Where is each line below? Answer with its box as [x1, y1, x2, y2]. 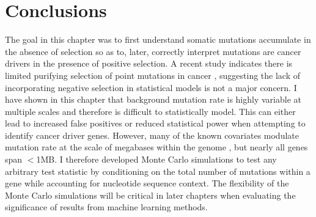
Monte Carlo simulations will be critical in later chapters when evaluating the [5, 188, 296, 201]
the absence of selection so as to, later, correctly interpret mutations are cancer [5, 45, 301, 57]
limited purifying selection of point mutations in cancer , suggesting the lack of [5, 68, 301, 81]
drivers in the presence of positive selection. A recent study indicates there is [5, 57, 293, 70]
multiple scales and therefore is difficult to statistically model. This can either [5, 105, 296, 117]
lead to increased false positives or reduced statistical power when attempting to [5, 117, 306, 130]
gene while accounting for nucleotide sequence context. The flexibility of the [5, 177, 289, 189]
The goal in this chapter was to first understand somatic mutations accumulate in [5, 33, 311, 46]
